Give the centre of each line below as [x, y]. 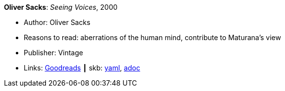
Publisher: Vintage [54, 53]
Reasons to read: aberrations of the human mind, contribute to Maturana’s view [152, 37]
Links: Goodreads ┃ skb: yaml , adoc [82, 68]
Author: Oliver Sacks [57, 22]
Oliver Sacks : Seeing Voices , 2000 [61, 7]
